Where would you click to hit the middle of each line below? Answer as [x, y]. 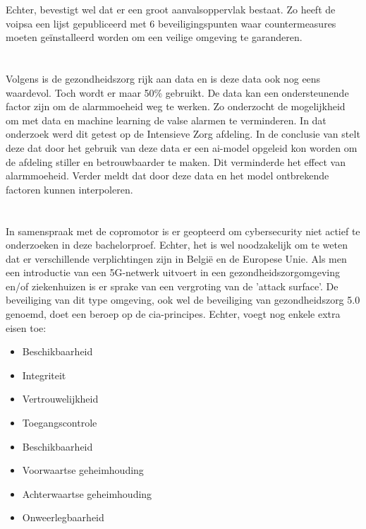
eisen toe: [26, 327]
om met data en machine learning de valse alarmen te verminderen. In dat [166, 120]
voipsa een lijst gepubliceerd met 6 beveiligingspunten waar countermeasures [171, 23]
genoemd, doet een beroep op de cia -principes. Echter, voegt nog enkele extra [173, 314]
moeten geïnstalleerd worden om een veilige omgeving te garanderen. [154, 37]
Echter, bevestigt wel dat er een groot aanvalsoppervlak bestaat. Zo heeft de [171, 9]
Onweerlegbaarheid [63, 517]
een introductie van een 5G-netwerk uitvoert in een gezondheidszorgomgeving [173, 272]
